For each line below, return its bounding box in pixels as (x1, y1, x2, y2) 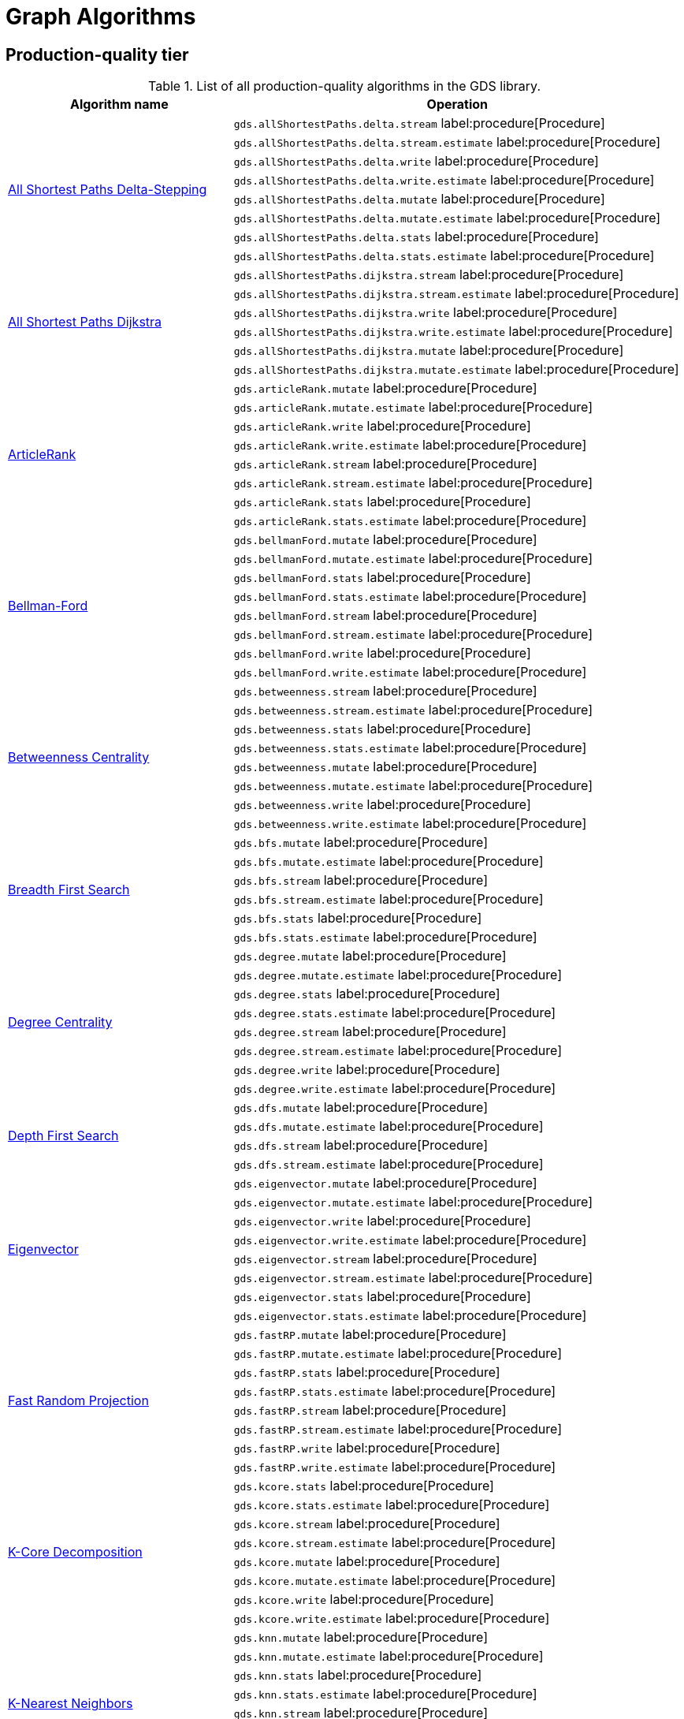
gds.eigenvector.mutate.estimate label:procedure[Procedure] (233, 1194, 593, 1210)
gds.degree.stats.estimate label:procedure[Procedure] (233, 1005, 556, 1021)
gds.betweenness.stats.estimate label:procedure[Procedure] (233, 740, 587, 756)
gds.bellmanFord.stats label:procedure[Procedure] (233, 569, 531, 586)
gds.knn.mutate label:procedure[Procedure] (233, 1629, 489, 1646)
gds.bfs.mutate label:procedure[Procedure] (233, 834, 489, 851)
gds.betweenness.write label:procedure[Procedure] (233, 796, 531, 813)
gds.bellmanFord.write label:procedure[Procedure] (233, 645, 531, 662)
